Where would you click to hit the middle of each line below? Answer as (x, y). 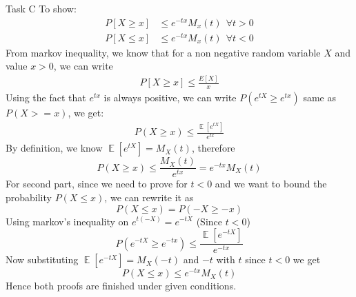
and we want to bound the (271, 184)
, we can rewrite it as (149, 197)
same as (319, 98)
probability (29, 197)
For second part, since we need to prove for (97, 184)
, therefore (213, 148)
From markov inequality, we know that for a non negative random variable (163, 52)
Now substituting (42, 259)
